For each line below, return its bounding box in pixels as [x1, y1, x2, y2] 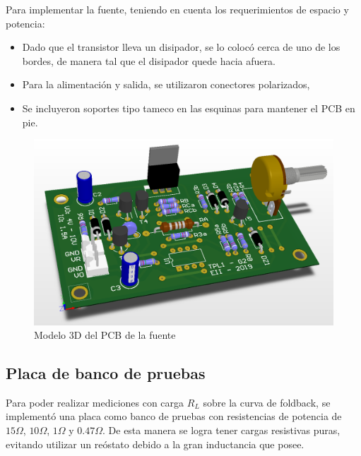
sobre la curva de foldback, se [203, 395, 331, 409]
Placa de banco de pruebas [6, 362, 206, 384]
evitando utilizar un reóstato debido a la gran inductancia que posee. [6, 436, 304, 451]
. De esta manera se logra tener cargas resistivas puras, [102, 423, 341, 438]
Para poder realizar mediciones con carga [6, 395, 184, 409]
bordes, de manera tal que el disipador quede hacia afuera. [22, 53, 276, 68]
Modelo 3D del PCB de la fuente [34, 328, 176, 342]
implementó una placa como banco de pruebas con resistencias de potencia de [6, 409, 342, 424]
